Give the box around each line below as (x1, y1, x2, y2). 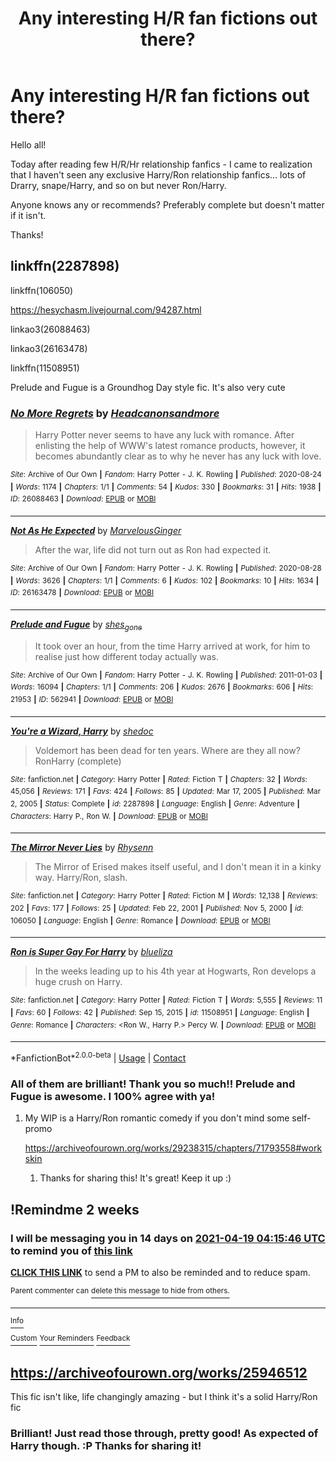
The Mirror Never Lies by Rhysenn (10, 842, 154, 854)
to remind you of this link (10, 1243, 133, 1257)
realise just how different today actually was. (34, 650, 220, 662)
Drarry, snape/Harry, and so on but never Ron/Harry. (10, 179, 227, 191)
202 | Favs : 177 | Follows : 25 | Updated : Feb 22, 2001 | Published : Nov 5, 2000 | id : (10, 903, 304, 914)
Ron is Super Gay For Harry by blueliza (10, 946, 173, 958)
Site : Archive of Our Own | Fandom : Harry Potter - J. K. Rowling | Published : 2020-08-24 (10, 470, 322, 480)
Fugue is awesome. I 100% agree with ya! (10, 1089, 216, 1103)
